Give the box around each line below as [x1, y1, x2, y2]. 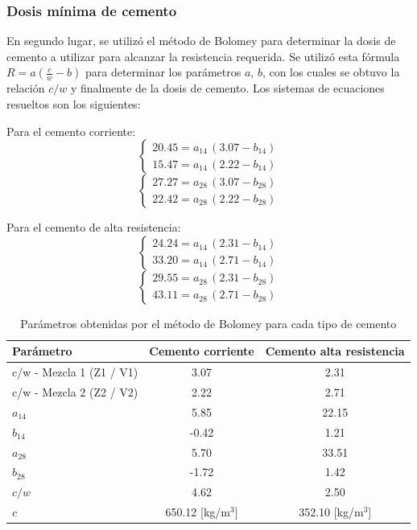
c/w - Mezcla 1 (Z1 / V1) [12, 364, 138, 380]
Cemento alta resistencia [265, 343, 405, 359]
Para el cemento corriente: [6, 122, 136, 139]
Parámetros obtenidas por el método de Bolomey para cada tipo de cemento [20, 314, 397, 331]
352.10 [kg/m [299, 503, 364, 520]
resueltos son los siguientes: [6, 96, 141, 112]
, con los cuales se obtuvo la [262, 64, 400, 80]
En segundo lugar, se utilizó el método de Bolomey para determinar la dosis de [6, 32, 396, 49]
